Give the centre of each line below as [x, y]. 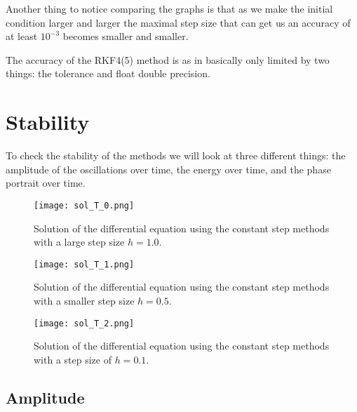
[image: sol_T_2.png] [84, 323]
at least [22, 36]
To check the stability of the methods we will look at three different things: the [176, 155]
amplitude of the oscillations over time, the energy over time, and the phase [168, 169]
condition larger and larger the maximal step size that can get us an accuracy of [178, 22]
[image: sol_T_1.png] [84, 264]
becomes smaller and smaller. [126, 36]
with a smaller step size [84, 300]
